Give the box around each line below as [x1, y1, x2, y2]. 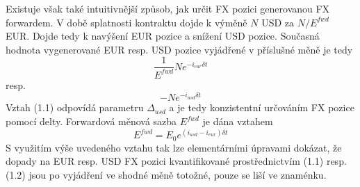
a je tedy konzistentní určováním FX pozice [169, 100, 354, 115]
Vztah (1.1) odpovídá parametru [6, 100, 144, 115]
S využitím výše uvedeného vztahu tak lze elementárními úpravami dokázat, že [6, 140, 342, 154]
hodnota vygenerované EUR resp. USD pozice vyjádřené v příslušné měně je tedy [6, 42, 353, 56]
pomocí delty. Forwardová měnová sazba [6, 114, 177, 129]
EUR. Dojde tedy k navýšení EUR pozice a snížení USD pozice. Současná [6, 29, 320, 43]
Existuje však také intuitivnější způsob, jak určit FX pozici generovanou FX [6, 1, 330, 15]
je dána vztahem [202, 114, 273, 129]
